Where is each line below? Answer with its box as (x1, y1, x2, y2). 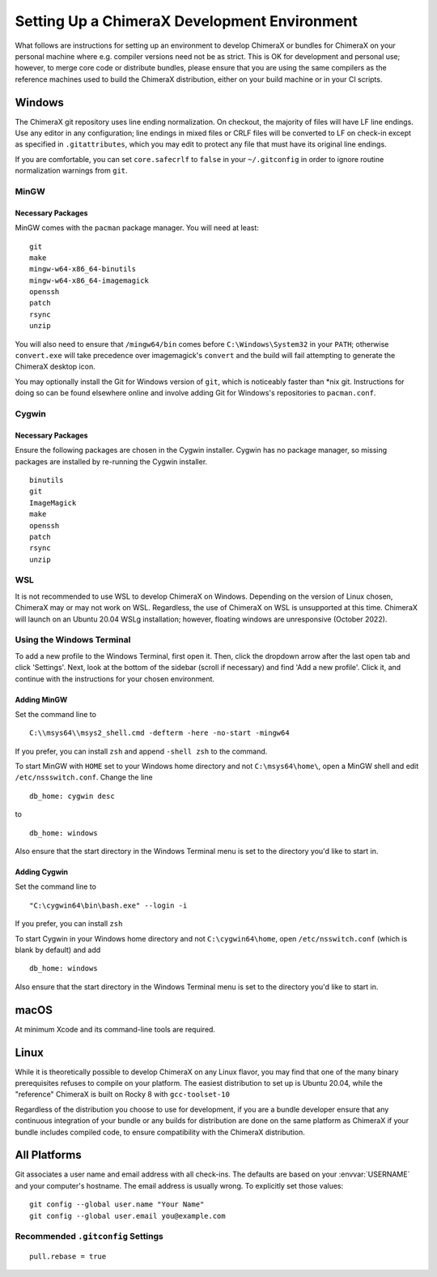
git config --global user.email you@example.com (29, 1211, 226, 1220)
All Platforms (15, 1148, 82, 1162)
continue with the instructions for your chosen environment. (15, 673, 214, 684)
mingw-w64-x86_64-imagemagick (29, 275, 150, 285)
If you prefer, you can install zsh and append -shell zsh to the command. (15, 746, 268, 756)
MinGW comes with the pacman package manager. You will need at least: (15, 223, 259, 233)
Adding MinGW (15, 694, 68, 704)
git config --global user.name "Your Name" (29, 1200, 205, 1209)
